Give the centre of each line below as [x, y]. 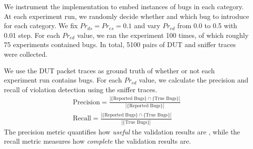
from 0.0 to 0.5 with [207, 25]
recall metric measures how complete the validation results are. [97, 141]
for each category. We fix [41, 25]
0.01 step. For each [32, 35]
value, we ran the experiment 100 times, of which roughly [163, 35]
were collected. [26, 54]
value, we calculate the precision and [194, 80]
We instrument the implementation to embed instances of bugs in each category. [124, 6]
